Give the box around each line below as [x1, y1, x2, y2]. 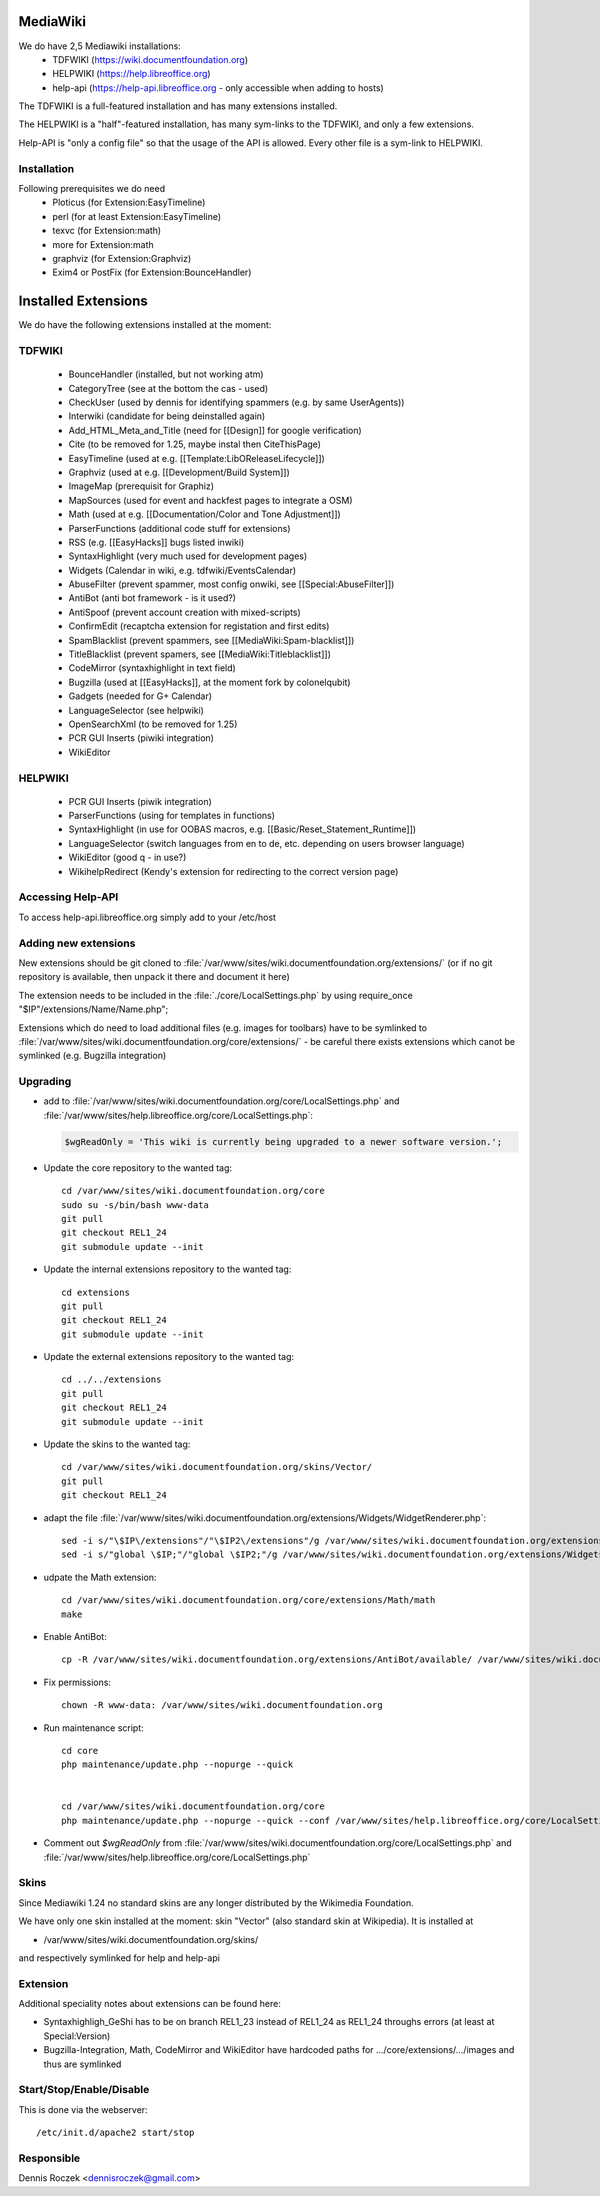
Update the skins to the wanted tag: [43, 1438, 191, 1450]
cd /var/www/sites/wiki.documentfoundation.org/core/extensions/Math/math [61, 1595, 436, 1606]
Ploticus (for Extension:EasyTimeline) [52, 196, 206, 209]
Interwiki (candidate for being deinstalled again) [68, 410, 266, 422]
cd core [61, 1745, 99, 1756]
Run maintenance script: [43, 1721, 144, 1734]
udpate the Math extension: [43, 1571, 157, 1583]
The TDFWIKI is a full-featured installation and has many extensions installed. [18, 100, 338, 112]
